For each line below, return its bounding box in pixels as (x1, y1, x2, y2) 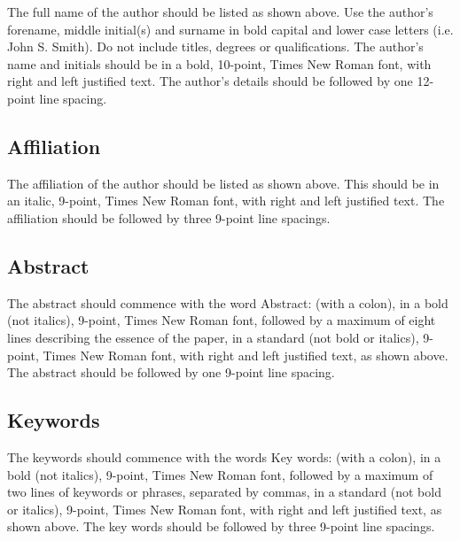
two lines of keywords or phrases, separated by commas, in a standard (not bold (7, 483, 441, 501)
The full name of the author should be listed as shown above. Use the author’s (7, 3, 433, 20)
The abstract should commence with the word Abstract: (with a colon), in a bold (7, 293, 448, 312)
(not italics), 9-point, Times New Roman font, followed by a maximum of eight (7, 311, 436, 329)
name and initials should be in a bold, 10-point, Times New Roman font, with (7, 54, 432, 73)
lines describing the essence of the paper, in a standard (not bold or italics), (7, 328, 419, 346)
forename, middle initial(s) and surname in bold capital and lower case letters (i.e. (7, 19, 454, 38)
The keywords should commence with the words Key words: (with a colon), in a (7, 447, 441, 466)
